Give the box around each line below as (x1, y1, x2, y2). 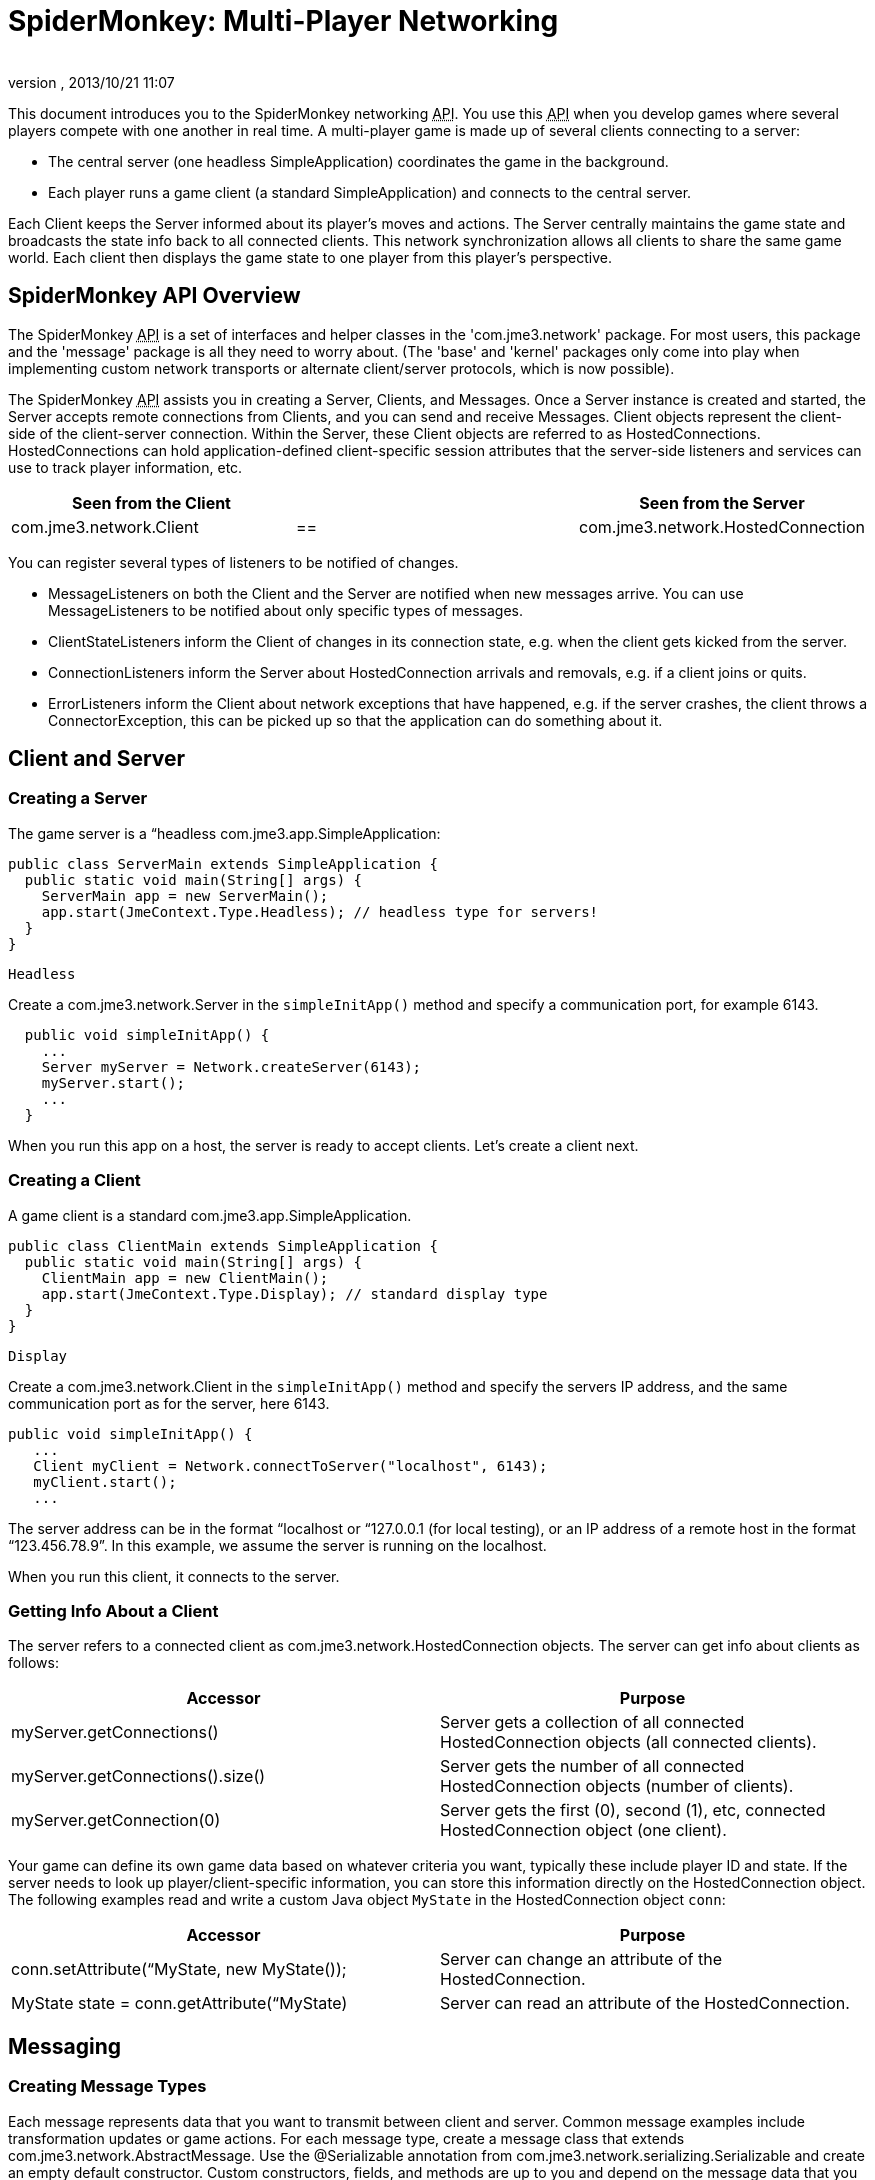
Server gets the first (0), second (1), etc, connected (440, 1800, 826, 1821)
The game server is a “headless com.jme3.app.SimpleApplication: (8, 824, 441, 842)
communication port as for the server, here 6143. (8, 1394, 330, 1412)
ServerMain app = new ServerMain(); (41, 887, 329, 904)
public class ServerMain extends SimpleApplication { (8, 855, 438, 872)
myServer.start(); (41, 1074, 186, 1091)
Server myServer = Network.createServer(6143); (41, 1058, 422, 1075)
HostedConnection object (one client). (440, 1820, 727, 1841)
